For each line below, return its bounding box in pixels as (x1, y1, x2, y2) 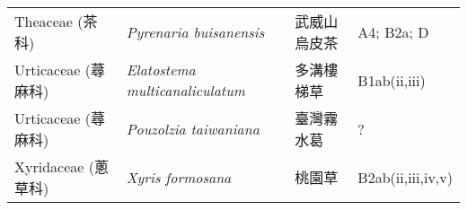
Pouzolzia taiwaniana (126, 118, 260, 139)
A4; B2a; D (357, 21, 429, 42)
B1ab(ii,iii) (357, 69, 426, 91)
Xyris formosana (126, 166, 232, 188)
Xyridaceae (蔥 (14, 156, 109, 177)
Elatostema (126, 59, 196, 80)
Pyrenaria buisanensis (126, 21, 265, 42)
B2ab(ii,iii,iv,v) (357, 166, 453, 188)
